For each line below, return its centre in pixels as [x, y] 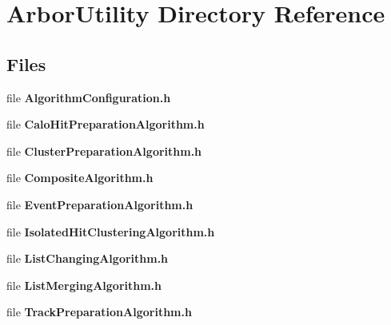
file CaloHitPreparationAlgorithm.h [106, 124]
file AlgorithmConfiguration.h [89, 97]
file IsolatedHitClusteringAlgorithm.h [111, 231]
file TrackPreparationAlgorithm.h [99, 312]
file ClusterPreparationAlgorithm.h [104, 151]
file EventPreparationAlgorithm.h [100, 204]
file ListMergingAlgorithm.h [84, 285]
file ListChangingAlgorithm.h [88, 258]
